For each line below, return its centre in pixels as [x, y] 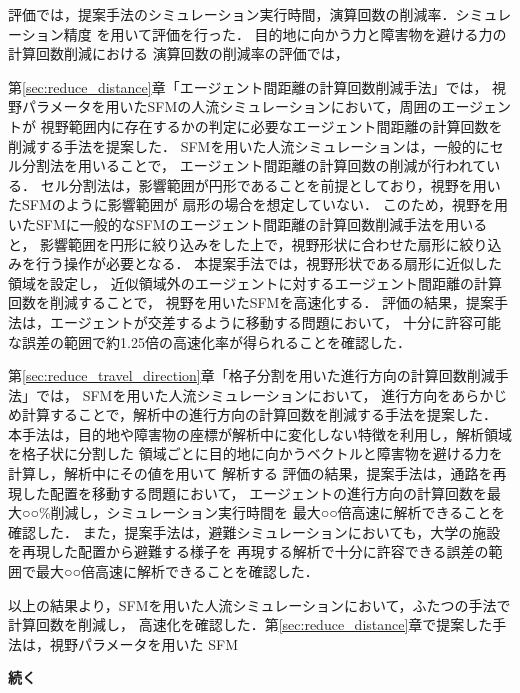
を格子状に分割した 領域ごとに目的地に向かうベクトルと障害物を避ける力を [255, 453]
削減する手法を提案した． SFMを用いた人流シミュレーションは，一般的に [249, 145]
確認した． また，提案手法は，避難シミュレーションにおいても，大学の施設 [254, 531]
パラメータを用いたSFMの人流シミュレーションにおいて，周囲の [231, 106]
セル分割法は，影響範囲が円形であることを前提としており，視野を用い [270, 184]
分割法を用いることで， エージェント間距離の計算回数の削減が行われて [254, 165]
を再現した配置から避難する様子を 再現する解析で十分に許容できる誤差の [248, 551]
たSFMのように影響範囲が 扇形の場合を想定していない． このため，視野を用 [258, 204]
